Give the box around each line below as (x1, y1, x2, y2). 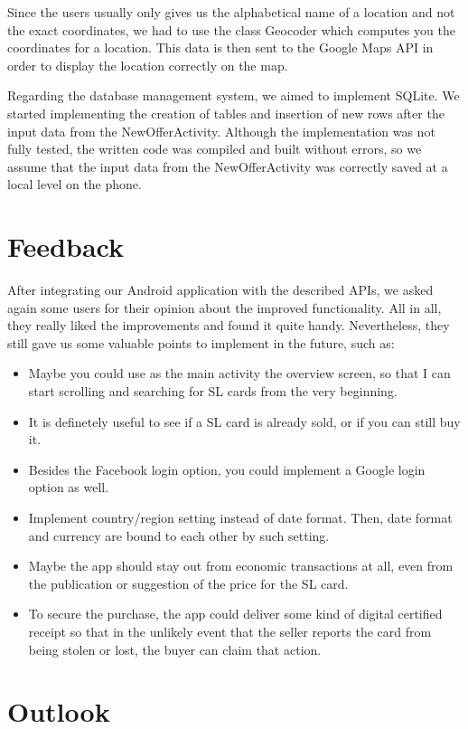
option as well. (28, 478, 109, 497)
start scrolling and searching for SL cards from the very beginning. (28, 382, 398, 401)
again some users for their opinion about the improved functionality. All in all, (7, 298, 442, 317)
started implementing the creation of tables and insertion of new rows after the (7, 103, 445, 122)
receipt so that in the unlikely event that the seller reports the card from (28, 621, 432, 640)
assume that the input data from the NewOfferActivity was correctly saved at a (7, 156, 448, 175)
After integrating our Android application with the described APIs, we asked (7, 280, 434, 299)
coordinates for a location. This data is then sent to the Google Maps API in (7, 38, 434, 57)
